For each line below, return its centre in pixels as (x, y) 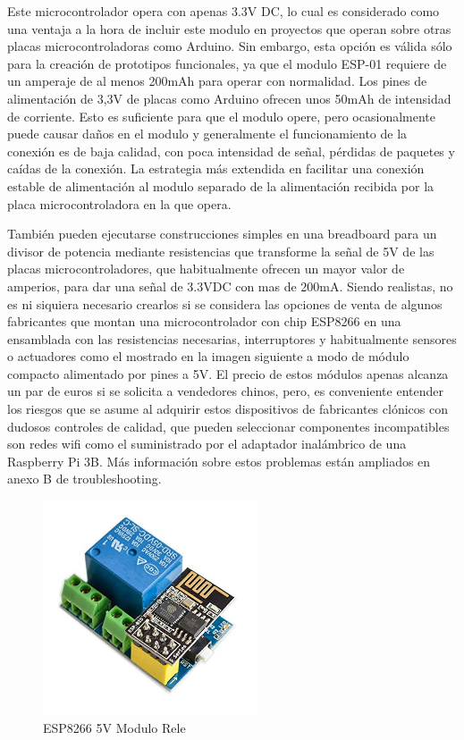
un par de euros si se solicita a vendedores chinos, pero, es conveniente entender (225, 391)
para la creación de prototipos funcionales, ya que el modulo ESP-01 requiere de (227, 63)
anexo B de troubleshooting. (84, 479)
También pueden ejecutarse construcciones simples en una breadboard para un (222, 234)
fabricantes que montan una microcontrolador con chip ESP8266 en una (204, 321)
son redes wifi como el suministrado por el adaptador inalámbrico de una (207, 444)
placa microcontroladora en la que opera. (119, 203)
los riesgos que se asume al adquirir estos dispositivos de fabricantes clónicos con (228, 409)
